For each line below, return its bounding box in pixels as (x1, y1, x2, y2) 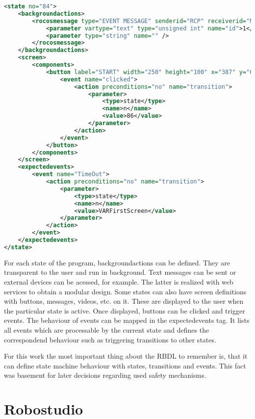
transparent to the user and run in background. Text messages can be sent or (4, 267, 236, 277)
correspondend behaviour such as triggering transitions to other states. (4, 334, 216, 344)
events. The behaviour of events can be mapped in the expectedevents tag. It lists (4, 315, 250, 325)
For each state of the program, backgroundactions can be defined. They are (4, 257, 230, 267)
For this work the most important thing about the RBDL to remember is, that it (4, 351, 248, 361)
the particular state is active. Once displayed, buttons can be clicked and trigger (4, 305, 245, 315)
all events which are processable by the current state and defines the (4, 324, 209, 335)
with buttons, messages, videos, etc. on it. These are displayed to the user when (4, 296, 244, 306)
